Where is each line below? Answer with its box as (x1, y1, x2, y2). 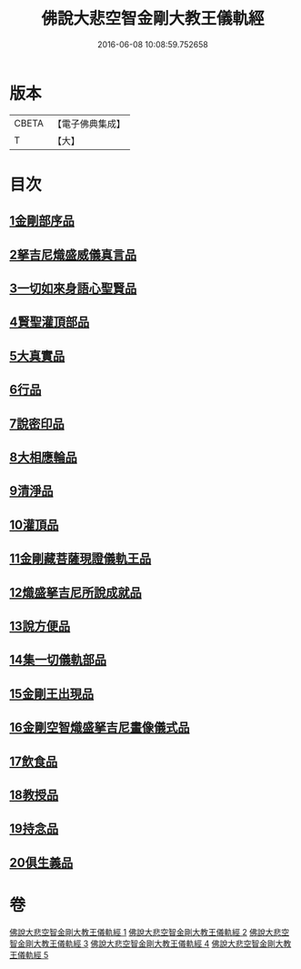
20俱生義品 (9, 854, 74, 870)
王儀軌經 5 (9, 949, 49, 960)
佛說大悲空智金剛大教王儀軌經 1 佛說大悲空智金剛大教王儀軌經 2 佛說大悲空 (9, 926, 289, 937)
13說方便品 (9, 618, 71, 633)
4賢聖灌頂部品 (9, 315, 90, 330)
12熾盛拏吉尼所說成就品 (9, 584, 143, 601)
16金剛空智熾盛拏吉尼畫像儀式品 (9, 720, 190, 735)
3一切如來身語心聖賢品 (9, 281, 137, 297)
